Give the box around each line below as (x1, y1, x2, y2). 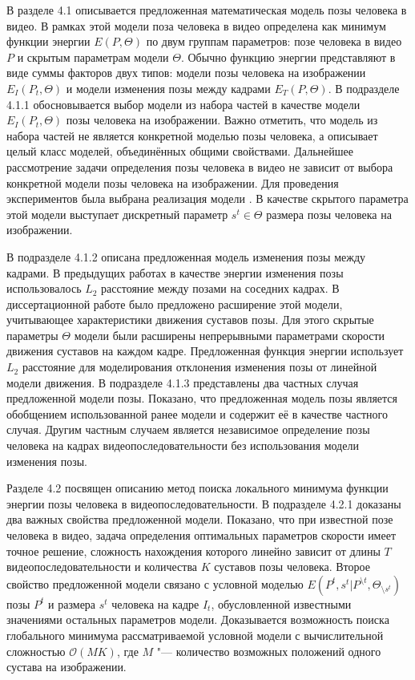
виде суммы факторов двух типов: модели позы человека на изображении (6, 64, 366, 81)
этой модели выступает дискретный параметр (6, 205, 228, 222)
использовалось (6, 280, 82, 297)
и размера (48, 595, 96, 612)
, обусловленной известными (211, 595, 352, 612)
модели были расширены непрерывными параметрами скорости (74, 326, 385, 343)
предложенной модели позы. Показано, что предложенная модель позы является (6, 390, 398, 407)
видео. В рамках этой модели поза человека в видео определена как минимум (6, 17, 386, 34)
